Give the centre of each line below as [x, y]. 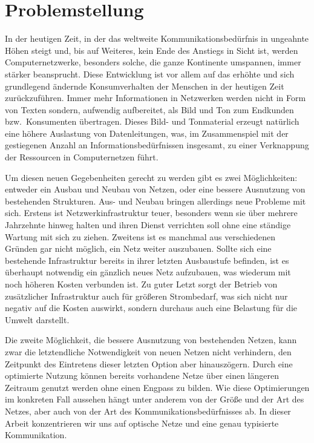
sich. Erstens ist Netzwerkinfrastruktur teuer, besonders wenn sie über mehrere [151, 213]
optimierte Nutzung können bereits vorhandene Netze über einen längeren [142, 376]
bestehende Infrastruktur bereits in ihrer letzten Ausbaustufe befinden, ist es [147, 260]
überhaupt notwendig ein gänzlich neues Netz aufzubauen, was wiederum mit [148, 272]
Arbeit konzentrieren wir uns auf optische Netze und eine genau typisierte [142, 423]
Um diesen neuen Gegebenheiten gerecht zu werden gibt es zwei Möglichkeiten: [151, 177]
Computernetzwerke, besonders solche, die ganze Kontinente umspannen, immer [153, 62]
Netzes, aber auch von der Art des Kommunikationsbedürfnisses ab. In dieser [148, 411]
